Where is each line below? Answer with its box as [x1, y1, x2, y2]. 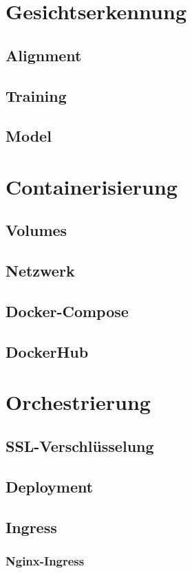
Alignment [6, 44, 82, 65]
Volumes [6, 219, 67, 241]
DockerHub [6, 340, 89, 362]
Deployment [6, 475, 94, 497]
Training [6, 85, 67, 106]
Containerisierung [6, 172, 178, 200]
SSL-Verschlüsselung [6, 435, 154, 456]
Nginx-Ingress [6, 552, 85, 569]
